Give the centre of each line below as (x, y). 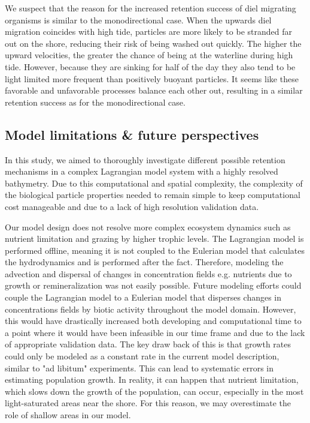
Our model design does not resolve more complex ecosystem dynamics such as (148, 226)
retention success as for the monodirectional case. (95, 102)
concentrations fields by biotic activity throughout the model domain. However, (151, 309)
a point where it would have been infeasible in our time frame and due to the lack (155, 332)
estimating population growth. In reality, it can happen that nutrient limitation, (152, 379)
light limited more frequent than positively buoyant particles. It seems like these (152, 78)
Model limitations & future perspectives (132, 134)
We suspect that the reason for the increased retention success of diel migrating (151, 8)
